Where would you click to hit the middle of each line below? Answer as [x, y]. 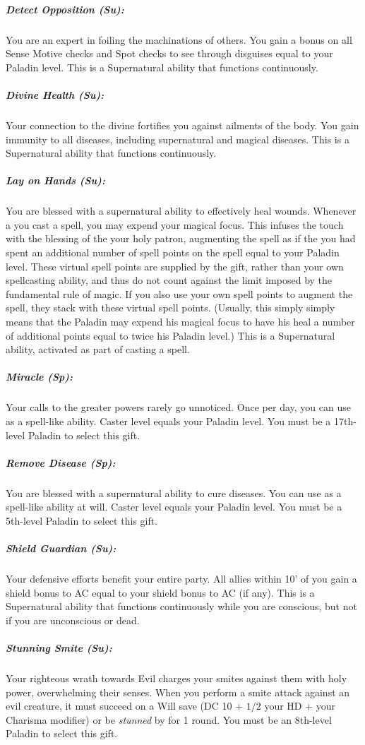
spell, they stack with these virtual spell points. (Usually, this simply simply [170, 308]
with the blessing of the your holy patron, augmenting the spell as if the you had [181, 238]
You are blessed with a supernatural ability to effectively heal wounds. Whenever [181, 211]
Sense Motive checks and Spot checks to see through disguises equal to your [169, 53]
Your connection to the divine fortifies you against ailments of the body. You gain [182, 125]
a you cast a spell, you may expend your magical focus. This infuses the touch [175, 224]
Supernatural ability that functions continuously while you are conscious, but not [181, 606]
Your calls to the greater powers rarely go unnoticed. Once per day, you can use [178, 407]
